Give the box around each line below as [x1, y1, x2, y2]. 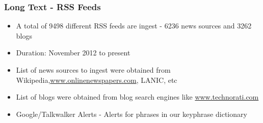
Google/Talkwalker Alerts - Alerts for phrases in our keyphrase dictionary [16, 108, 247, 119]
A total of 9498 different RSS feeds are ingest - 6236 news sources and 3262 [16, 20, 252, 31]
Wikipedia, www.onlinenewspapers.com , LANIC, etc [16, 74, 177, 85]
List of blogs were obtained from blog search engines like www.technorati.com [16, 91, 259, 102]
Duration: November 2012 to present [16, 47, 130, 58]
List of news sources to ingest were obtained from [16, 65, 171, 75]
